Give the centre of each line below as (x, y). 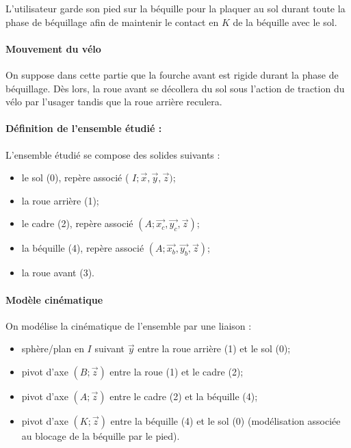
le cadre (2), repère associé (77, 223)
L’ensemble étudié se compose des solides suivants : (113, 154)
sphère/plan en (53, 348)
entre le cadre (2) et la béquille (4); (184, 396)
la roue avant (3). (58, 273)
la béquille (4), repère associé (83, 248)
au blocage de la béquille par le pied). (101, 435)
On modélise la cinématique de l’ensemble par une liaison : (129, 325)
